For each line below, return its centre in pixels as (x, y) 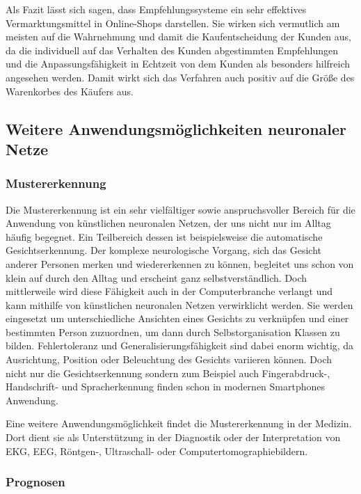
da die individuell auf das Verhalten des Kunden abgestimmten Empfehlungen (172, 50)
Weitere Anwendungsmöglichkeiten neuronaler (176, 128)
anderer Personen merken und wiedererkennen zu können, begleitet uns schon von (180, 263)
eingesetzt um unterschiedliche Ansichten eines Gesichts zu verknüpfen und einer (177, 318)
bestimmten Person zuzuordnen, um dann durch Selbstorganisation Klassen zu (173, 332)
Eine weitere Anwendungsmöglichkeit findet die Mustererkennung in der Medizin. (179, 423)
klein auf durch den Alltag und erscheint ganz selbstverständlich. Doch (157, 277)
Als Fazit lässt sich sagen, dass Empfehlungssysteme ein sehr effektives (156, 9)
